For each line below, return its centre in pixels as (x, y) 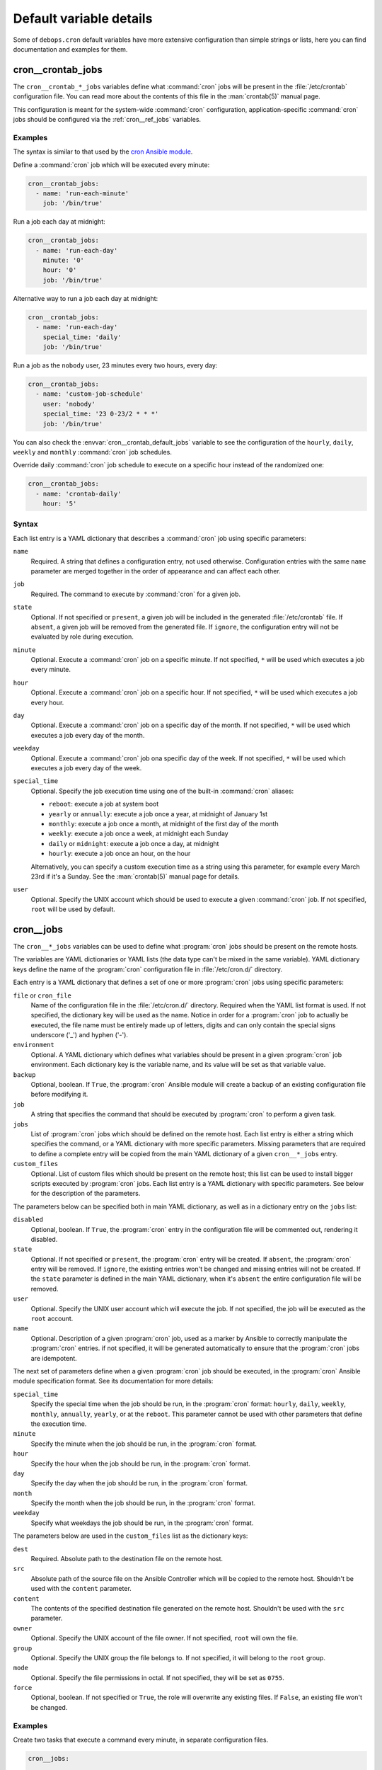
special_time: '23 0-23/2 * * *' (101, 414)
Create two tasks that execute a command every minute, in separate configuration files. (141, 1740)
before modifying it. (59, 1095)
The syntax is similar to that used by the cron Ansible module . (103, 152)
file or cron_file (42, 995)
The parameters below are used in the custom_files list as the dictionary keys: (131, 1536)
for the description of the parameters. (86, 1194)
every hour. (47, 702)
